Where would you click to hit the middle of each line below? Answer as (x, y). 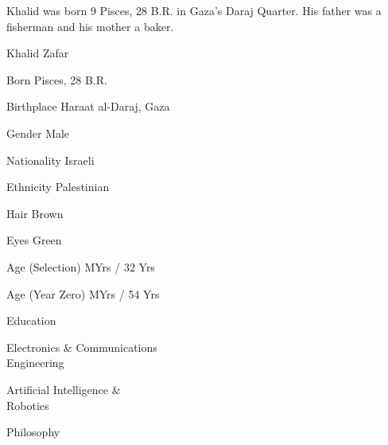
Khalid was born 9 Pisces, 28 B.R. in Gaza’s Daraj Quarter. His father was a (194, 10)
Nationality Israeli (50, 160)
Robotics (28, 405)
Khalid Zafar (38, 53)
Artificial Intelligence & (64, 389)
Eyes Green (34, 240)
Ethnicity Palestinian (58, 187)
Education (31, 320)
